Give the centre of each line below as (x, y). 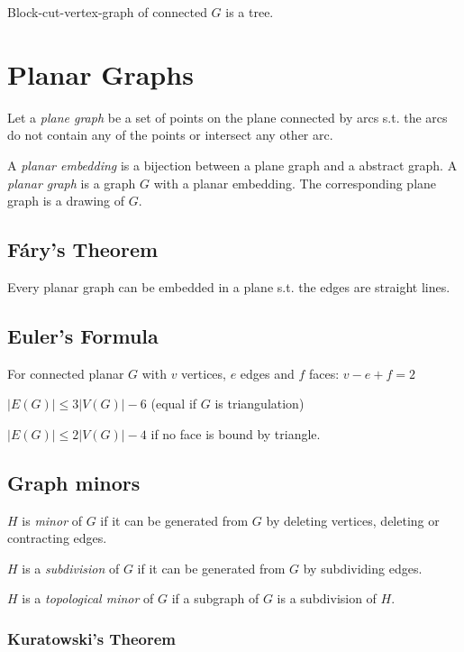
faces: (324, 373)
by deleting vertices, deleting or (353, 520)
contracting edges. (57, 538)
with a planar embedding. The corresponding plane (295, 183)
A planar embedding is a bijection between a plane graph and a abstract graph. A (232, 165)
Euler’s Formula (83, 335)
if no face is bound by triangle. (236, 433)
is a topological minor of (88, 598)
